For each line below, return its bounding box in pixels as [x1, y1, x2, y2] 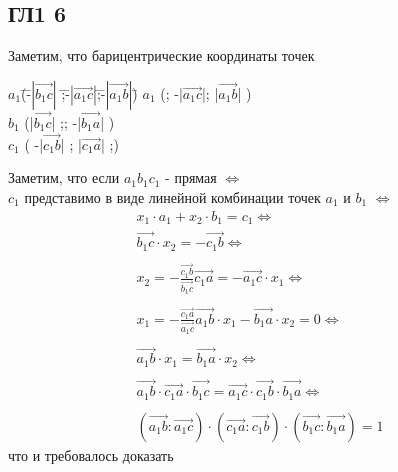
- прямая [165, 167, 217, 188]
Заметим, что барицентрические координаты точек [8, 45, 315, 66]
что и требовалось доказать [8, 444, 174, 465]
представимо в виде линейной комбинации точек [24, 187, 321, 208]
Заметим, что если [8, 167, 120, 188]
